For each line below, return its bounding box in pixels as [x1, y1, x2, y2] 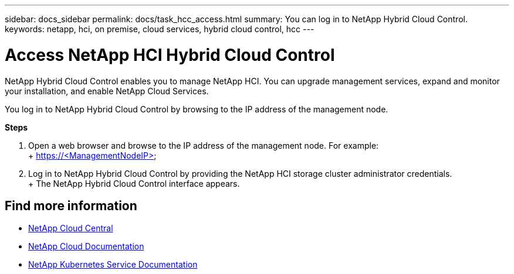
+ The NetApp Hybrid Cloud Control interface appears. [28, 178, 240, 189]
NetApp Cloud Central [28, 223, 113, 234]
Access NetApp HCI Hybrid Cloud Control [5, 44, 335, 65]
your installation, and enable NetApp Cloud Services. [5, 85, 209, 96]
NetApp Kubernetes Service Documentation [28, 259, 198, 270]
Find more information [5, 198, 137, 213]
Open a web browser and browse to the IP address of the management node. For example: [28, 140, 379, 150]
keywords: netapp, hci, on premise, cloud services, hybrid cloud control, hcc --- [5, 24, 315, 34]
